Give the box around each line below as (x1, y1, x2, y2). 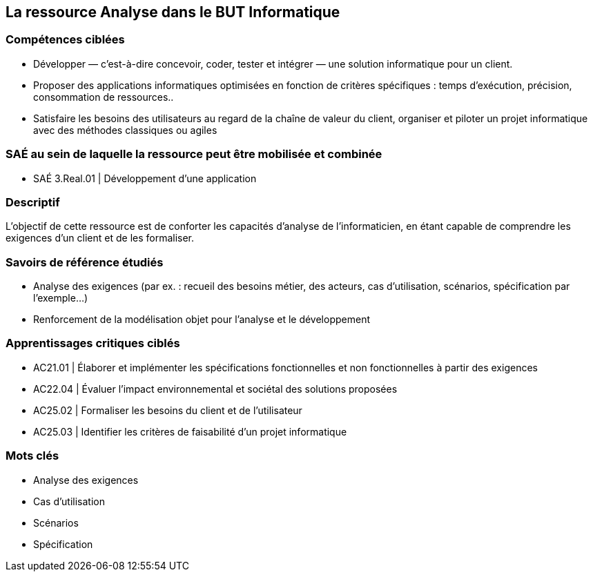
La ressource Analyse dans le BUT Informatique (6, 3, 340, 21)
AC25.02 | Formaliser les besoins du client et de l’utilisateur (33, 404, 302, 416)
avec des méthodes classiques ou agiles (33, 124, 217, 136)
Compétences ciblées (6, 32, 125, 47)
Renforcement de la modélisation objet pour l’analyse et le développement (33, 313, 370, 326)
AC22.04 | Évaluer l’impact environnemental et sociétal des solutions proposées (33, 382, 398, 395)
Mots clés (6, 449, 59, 463)
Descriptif (6, 195, 60, 209)
